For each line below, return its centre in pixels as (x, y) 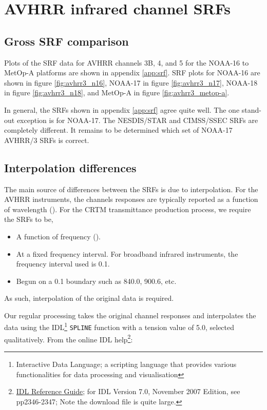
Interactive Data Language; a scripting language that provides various (126, 364)
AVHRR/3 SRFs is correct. (47, 140)
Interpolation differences (70, 167)
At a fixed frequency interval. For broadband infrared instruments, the (127, 253)
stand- (251, 109)
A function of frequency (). (58, 236)
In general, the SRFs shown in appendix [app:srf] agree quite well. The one (122, 109)
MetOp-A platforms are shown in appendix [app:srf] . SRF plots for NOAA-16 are (132, 73)
